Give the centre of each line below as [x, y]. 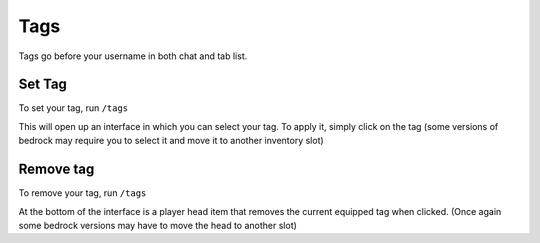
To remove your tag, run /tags [82, 193]
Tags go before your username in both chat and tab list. [133, 56]
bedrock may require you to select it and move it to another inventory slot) [171, 141]
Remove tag [56, 169]
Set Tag [42, 84]
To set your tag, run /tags [73, 108]
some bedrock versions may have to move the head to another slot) [157, 225]
